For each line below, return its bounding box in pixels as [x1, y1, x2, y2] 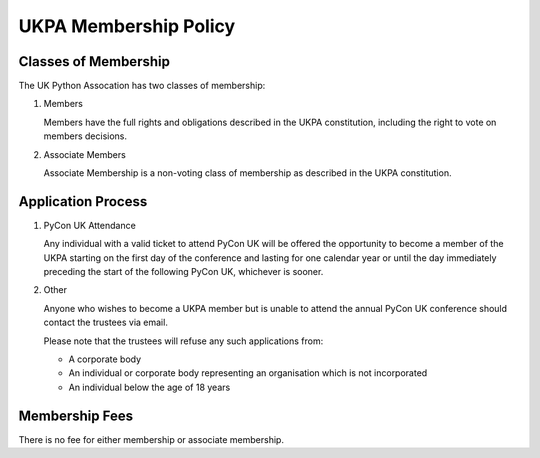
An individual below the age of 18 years [68, 381, 231, 393]
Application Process [18, 193, 148, 210]
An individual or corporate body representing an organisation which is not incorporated [68, 367, 428, 379]
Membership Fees [18, 407, 134, 424]
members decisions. [43, 130, 128, 142]
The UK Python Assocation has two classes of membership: [18, 80, 266, 92]
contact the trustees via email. [43, 316, 169, 329]
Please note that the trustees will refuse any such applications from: [43, 335, 324, 347]
